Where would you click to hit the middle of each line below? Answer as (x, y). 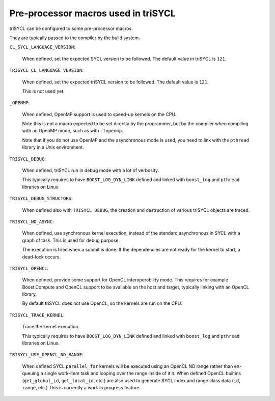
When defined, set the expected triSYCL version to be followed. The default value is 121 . (115, 82)
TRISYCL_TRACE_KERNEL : (37, 315)
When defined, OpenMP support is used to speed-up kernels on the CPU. (99, 114)
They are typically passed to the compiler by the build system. (75, 38)
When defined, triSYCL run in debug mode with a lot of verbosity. (91, 170)
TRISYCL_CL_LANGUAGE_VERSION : (46, 70)
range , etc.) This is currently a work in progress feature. (81, 388)
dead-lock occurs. (42, 256)
